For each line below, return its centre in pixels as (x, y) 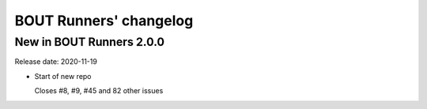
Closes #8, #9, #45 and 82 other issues (99, 91)
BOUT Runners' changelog (104, 21)
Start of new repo (63, 76)
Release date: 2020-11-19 (56, 62)
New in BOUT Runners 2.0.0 (90, 42)
